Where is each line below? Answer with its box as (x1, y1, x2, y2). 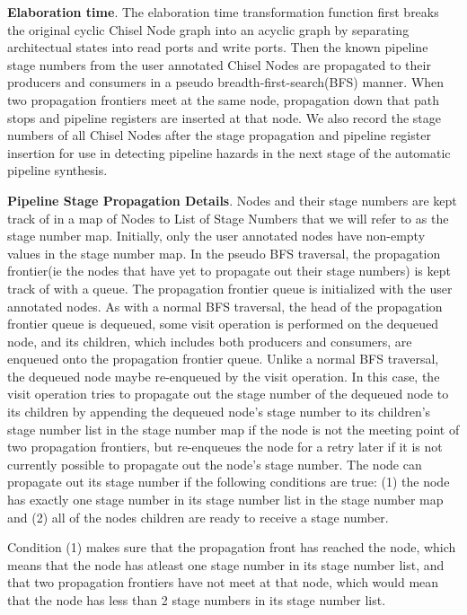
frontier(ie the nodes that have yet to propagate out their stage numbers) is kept (7, 261, 451, 280)
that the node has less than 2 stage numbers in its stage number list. (7, 591, 386, 609)
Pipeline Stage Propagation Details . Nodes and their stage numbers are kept (7, 190, 457, 209)
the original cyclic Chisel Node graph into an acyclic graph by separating (7, 20, 410, 39)
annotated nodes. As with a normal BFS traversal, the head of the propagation (7, 296, 443, 315)
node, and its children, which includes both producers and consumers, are (7, 331, 412, 350)
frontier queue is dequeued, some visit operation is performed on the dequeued (7, 314, 439, 333)
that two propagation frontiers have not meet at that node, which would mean (7, 573, 439, 592)
